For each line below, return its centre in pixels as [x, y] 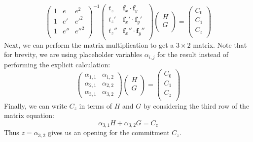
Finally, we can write [36, 105]
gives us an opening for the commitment [109, 132]
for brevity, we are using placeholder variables [73, 54]
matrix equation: [29, 115]
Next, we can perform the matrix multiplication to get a [89, 44]
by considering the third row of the [196, 105]
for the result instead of [193, 54]
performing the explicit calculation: [57, 64]
